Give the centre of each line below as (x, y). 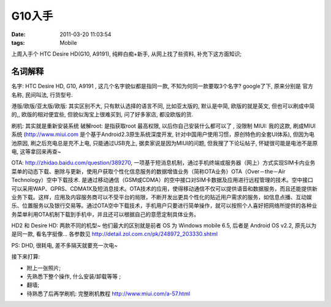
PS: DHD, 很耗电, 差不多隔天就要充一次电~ (65, 245)
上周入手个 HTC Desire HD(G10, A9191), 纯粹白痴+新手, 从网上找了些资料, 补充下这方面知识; (127, 54)
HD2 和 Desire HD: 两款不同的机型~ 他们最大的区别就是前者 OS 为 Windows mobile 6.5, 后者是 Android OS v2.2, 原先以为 (164, 226)
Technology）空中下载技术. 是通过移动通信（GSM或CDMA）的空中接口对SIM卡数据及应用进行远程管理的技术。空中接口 (162, 180)
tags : (18, 42)
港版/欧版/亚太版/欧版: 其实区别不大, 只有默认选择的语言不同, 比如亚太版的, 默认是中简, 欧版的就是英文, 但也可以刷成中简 (163, 106)
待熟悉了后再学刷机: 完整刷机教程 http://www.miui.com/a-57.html (108, 294)
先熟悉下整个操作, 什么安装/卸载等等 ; (74, 276)
